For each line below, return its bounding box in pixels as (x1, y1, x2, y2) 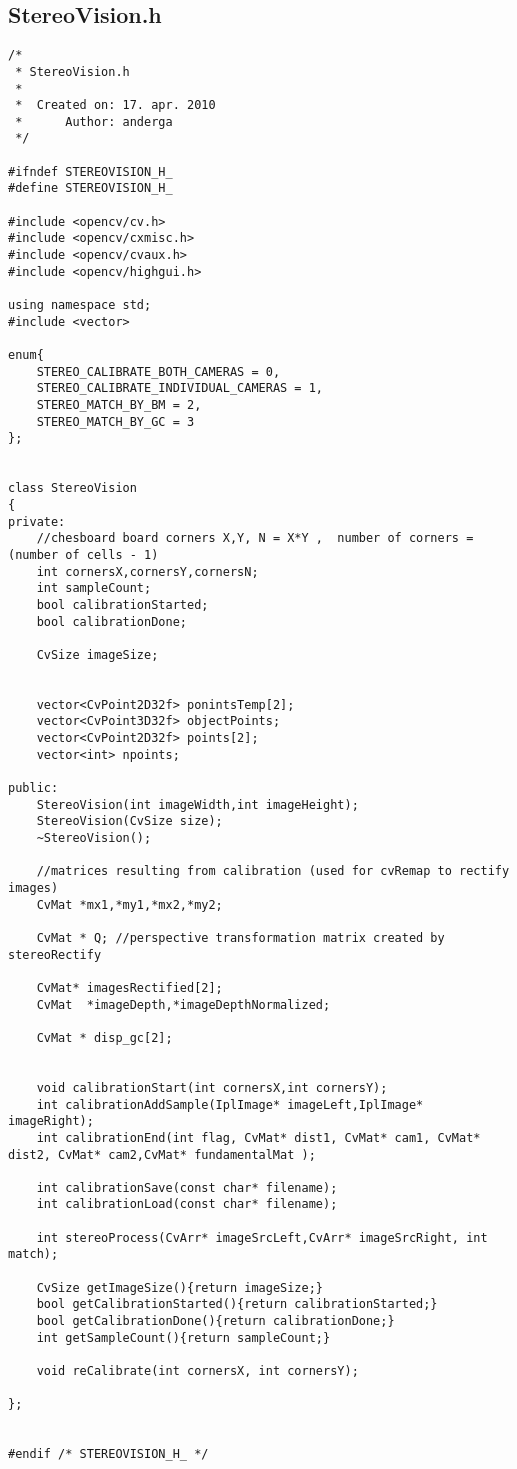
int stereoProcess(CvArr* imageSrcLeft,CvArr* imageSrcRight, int (36, 1230, 488, 1245)
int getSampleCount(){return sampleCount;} (36, 1330, 331, 1345)
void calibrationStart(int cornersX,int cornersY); (36, 1080, 388, 1095)
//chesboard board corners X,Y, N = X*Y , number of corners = (36, 531, 474, 546)
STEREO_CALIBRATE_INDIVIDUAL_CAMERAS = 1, (36, 381, 323, 396)
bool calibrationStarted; (36, 597, 209, 612)
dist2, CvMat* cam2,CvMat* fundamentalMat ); (8, 1147, 316, 1162)
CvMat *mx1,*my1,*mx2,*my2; (36, 897, 223, 912)
